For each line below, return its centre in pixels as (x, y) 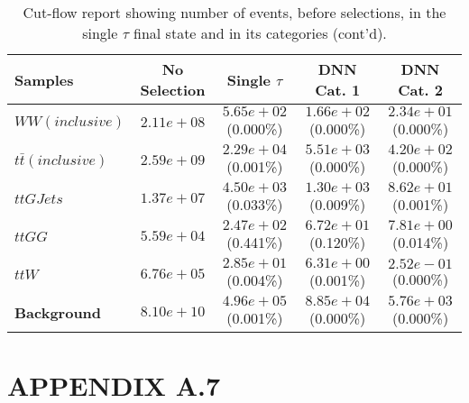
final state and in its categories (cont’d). (260, 33)
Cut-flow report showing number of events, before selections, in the (234, 12)
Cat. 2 (420, 90)
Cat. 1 (338, 90)
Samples (44, 79)
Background (58, 312)
